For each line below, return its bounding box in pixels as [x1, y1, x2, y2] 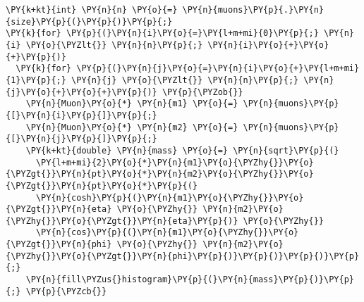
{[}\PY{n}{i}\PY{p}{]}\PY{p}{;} [6, 110, 157, 120]
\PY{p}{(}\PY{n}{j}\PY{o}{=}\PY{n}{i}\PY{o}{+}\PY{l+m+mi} [76, 63, 360, 74]
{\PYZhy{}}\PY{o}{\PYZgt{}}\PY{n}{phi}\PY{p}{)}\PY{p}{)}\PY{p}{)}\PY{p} [6, 251, 360, 261]
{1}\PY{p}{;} [6, 75, 66, 85]
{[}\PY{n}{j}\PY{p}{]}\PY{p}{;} [6, 134, 157, 144]
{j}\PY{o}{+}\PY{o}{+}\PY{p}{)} [6, 87, 157, 97]
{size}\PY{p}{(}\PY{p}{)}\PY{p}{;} [6, 16, 173, 27]
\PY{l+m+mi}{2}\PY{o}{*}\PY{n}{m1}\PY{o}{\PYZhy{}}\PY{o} [35, 157, 314, 168]
